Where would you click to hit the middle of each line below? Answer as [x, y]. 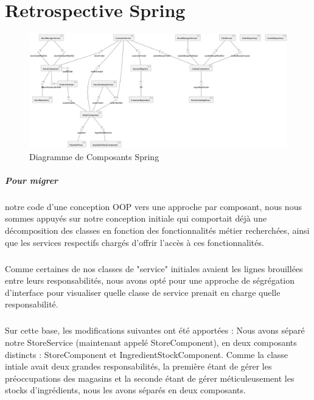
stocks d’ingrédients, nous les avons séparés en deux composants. [125, 390]
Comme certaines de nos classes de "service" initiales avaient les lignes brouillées [154, 268]
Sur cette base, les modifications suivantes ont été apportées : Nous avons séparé [155, 330]
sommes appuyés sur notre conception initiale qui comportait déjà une [136, 218]
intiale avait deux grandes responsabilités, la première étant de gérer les [138, 366]
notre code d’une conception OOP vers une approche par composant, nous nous [153, 206]
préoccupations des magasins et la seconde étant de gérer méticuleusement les [150, 378]
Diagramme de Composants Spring [94, 156]
